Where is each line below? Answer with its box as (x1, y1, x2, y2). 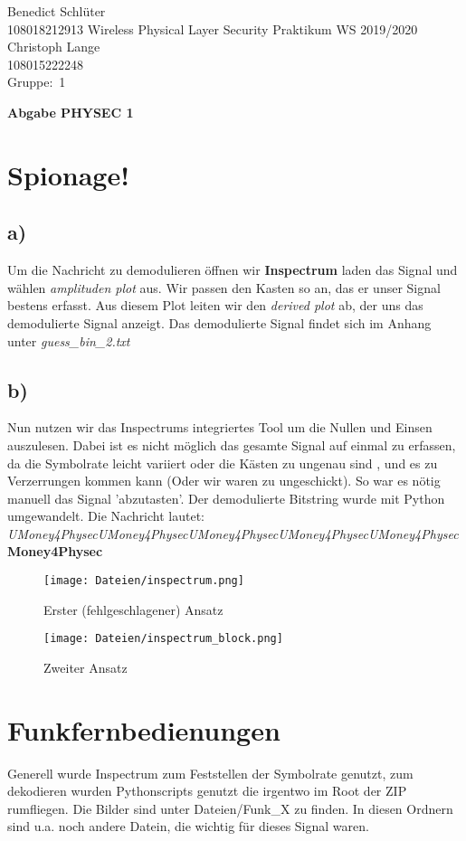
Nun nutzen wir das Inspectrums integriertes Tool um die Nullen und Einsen (7, 418, 433, 437)
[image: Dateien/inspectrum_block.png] (43, 632, 283, 646)
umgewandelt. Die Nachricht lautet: (7, 506, 205, 525)
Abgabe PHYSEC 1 (7, 102, 134, 121)
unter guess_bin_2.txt (7, 331, 130, 350)
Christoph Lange (7, 37, 100, 56)
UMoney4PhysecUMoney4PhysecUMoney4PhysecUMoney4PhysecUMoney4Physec (7, 524, 459, 543)
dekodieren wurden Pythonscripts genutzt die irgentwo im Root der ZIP (7, 781, 407, 800)
